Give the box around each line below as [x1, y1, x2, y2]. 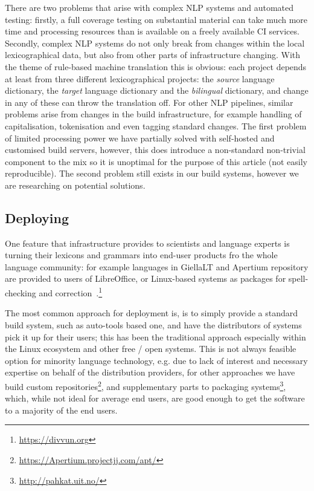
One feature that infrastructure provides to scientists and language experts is [5, 236, 290, 249]
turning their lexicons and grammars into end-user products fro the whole [5, 249, 278, 261]
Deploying [5, 208, 69, 227]
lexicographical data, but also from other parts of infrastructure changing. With [5, 48, 301, 61]
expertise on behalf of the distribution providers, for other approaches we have [5, 366, 295, 379]
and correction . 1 [39, 285, 103, 299]
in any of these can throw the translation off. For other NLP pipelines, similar [5, 96, 293, 108]
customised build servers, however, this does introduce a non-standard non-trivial [5, 143, 306, 156]
